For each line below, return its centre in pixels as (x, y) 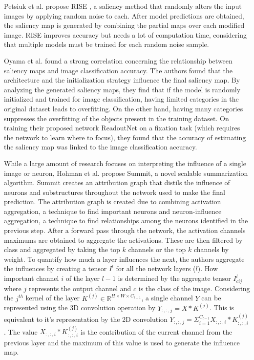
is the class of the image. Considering (194, 288)
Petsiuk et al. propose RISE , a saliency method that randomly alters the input (123, 6)
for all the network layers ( (156, 268)
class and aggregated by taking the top (62, 249)
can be (211, 298)
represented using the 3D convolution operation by (80, 307)
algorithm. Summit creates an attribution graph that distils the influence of (117, 182)
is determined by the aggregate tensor (174, 278)
